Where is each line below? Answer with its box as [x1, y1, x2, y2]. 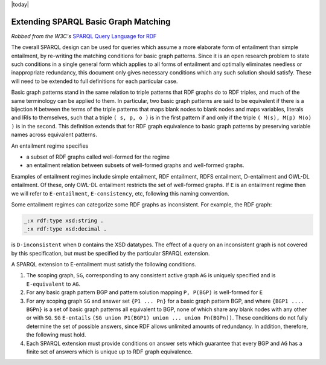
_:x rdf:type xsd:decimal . [24, 226, 107, 232]
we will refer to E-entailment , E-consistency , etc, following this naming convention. [11, 189, 229, 197]
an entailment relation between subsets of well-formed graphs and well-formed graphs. [26, 162, 245, 169]
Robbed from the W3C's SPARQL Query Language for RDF [11, 32, 157, 39]
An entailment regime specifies [11, 142, 89, 150]
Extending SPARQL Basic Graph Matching [11, 16, 171, 27]
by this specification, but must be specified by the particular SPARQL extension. [11, 249, 210, 257]
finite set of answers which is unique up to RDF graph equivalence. [26, 348, 193, 355]
